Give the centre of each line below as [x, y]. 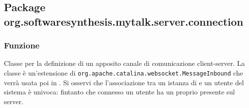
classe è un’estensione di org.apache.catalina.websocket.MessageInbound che [124, 72]
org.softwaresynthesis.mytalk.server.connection [124, 21]
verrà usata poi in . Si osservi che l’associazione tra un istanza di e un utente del [124, 82]
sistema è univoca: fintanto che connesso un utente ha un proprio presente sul [120, 92]
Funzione [22, 45]
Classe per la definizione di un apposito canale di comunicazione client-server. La [124, 63]
